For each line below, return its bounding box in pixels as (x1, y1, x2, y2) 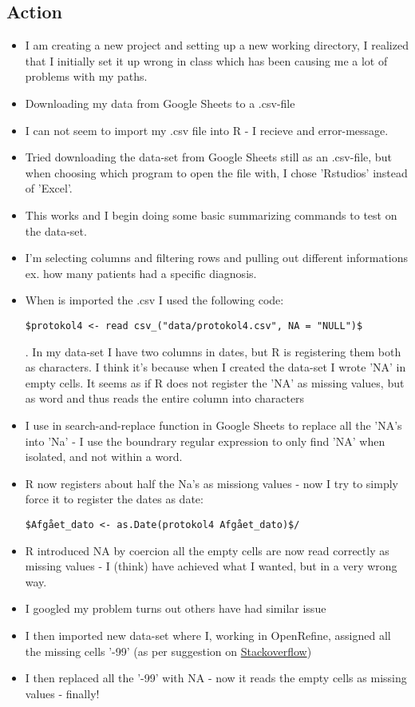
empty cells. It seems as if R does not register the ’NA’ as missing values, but (25, 374, 405, 391)
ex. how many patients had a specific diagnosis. (25, 264, 257, 281)
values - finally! (25, 685, 100, 701)
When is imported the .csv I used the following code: (25, 292, 284, 308)
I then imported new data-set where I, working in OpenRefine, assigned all (25, 626, 391, 643)
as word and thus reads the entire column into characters (25, 390, 305, 407)
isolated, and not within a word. (25, 448, 183, 465)
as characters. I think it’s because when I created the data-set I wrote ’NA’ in (25, 359, 406, 375)
